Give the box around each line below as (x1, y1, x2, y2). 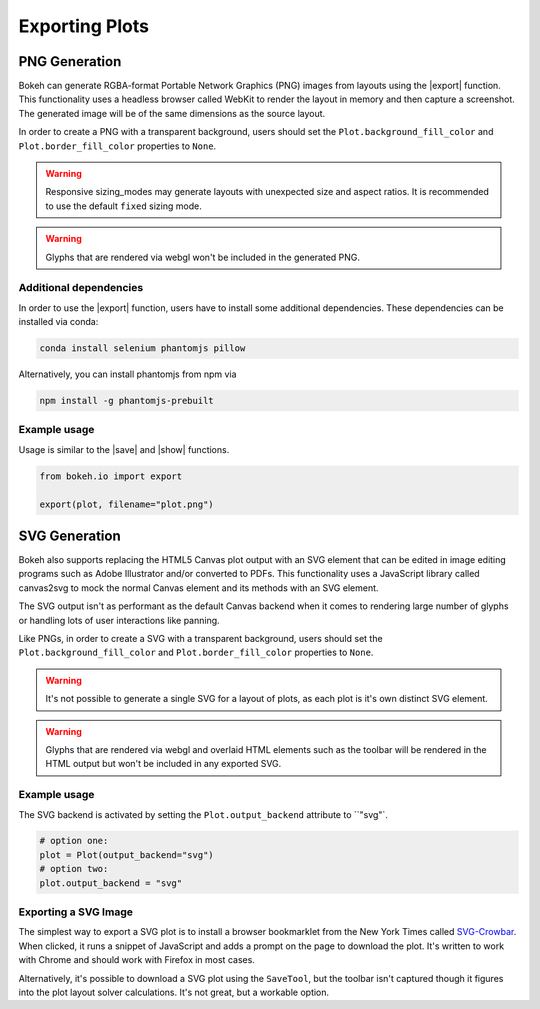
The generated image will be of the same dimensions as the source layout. (18, 107, 326, 119)
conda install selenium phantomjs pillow (39, 343, 246, 354)
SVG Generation (18, 527, 121, 544)
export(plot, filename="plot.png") (39, 498, 214, 510)
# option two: (39, 863, 109, 875)
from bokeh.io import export (39, 470, 183, 482)
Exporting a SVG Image (18, 905, 134, 919)
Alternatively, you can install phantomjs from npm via (18, 368, 237, 380)
